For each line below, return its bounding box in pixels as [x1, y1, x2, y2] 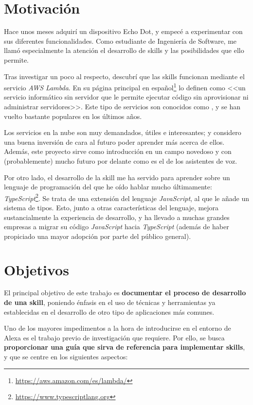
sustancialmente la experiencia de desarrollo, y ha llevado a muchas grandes [4, 212, 230, 222]
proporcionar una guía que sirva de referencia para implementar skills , [4, 342, 245, 352]
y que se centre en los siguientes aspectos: [4, 352, 128, 361]
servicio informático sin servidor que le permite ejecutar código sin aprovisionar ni [4, 92, 249, 102]
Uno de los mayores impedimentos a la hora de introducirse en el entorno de [4, 323, 231, 333]
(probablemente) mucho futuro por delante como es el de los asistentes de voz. [4, 155, 237, 166]
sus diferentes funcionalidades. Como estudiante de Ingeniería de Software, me [4, 35, 237, 46]
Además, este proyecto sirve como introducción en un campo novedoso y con [4, 146, 232, 156]
